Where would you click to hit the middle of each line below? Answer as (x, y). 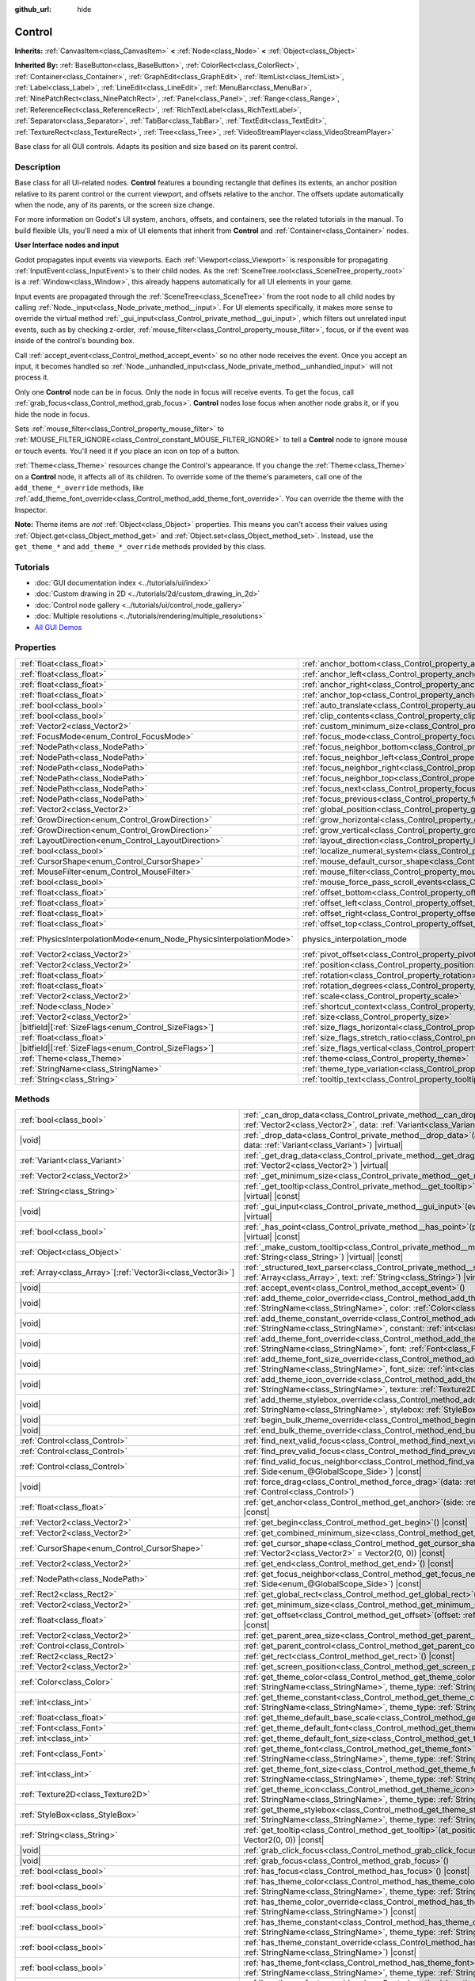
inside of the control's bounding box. (74, 341)
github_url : (33, 9)
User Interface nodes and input (67, 245)
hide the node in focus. (52, 414)
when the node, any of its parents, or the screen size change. (115, 204)
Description (38, 166)
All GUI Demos (58, 627)
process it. (32, 377)
